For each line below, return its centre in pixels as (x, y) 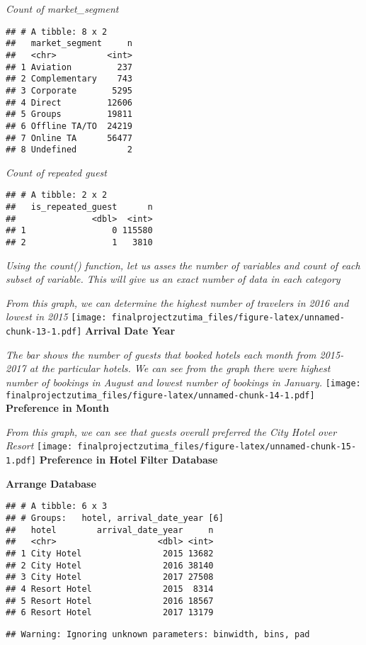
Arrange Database (51, 483)
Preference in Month (57, 408)
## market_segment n (69, 44)
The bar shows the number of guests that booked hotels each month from (161, 354)
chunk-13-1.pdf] (44, 332)
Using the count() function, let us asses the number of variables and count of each (183, 265)
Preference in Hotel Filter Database (128, 460)
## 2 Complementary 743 (69, 79)
